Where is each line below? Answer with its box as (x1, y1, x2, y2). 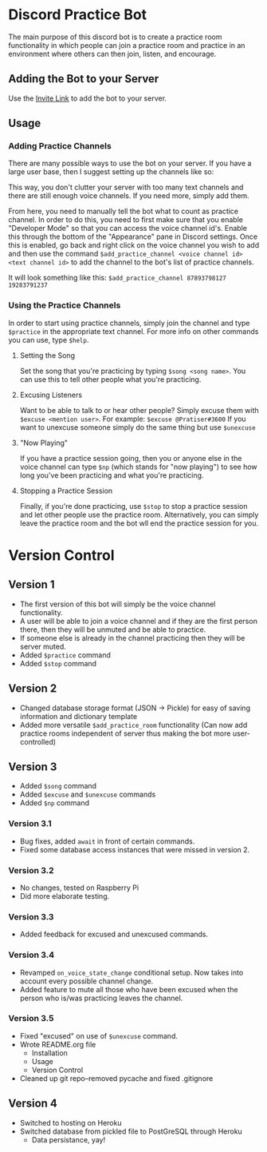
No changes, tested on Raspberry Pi (19, 883, 139, 892)
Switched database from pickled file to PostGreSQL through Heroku (19, 1126, 243, 1136)
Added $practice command (19, 649, 112, 660)
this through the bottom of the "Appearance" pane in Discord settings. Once (8, 232, 257, 241)
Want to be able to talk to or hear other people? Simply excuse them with (19, 405, 259, 415)
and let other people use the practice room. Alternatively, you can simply (19, 510, 259, 519)
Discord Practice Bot (8, 6, 147, 24)
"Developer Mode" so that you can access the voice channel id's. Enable (8, 224, 247, 233)
